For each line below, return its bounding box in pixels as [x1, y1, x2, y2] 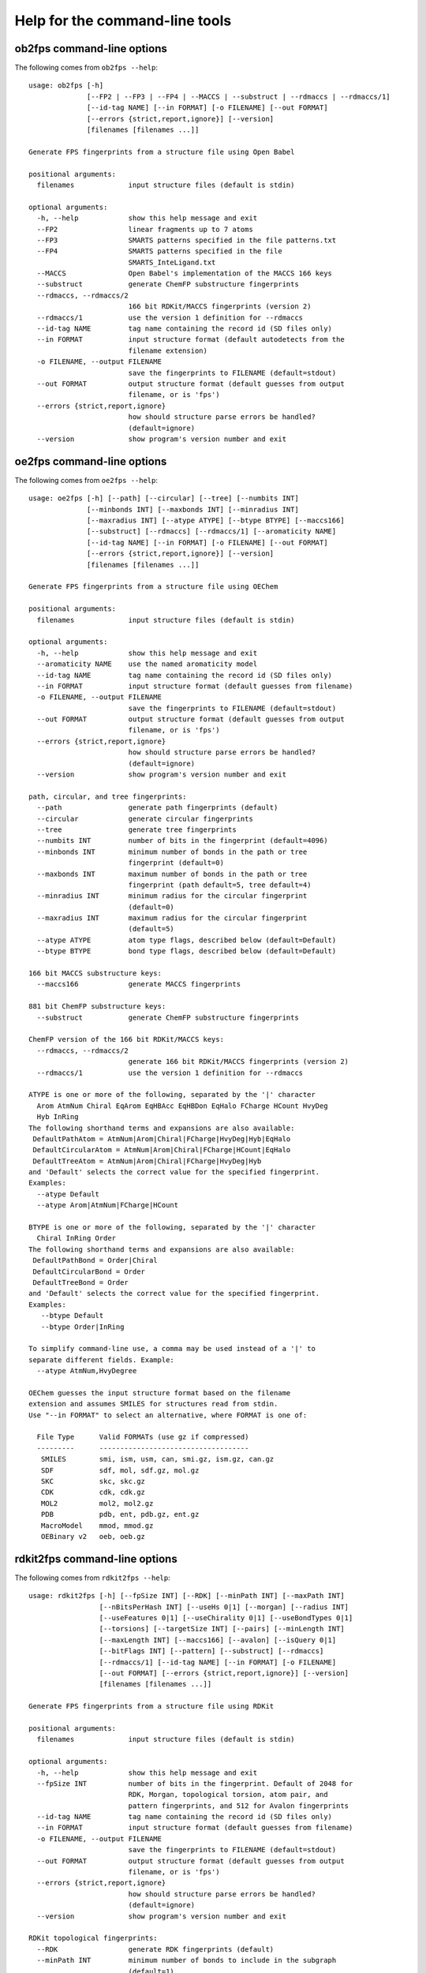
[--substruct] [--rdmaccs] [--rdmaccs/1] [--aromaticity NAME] [87, 527, 337, 536]
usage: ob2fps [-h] [28, 81, 104, 90]
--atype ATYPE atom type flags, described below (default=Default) [36, 935, 337, 945]
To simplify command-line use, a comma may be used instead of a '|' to [28, 1344, 316, 1353]
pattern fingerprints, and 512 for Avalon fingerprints [128, 1801, 349, 1810]
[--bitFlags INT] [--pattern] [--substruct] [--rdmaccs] [99, 1646, 324, 1656]
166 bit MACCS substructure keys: [28, 969, 162, 978]
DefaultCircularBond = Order [32, 1267, 146, 1276]
